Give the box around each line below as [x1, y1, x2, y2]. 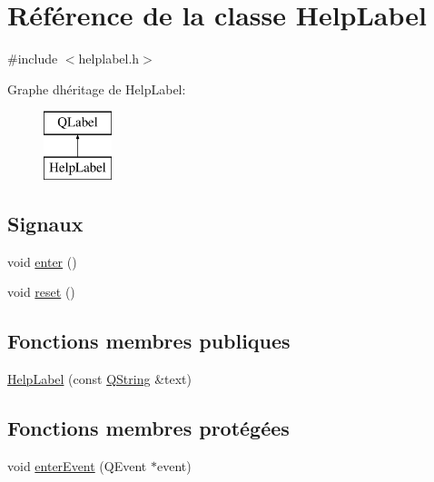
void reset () [7, 282, 75, 301]
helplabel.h [78, 49, 140, 68]
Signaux [7, 209, 84, 237]
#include [7, 49, 58, 68]
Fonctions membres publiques [7, 327, 291, 355]
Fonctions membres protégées [7, 414, 290, 442]
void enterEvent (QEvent [7, 456, 147, 475]
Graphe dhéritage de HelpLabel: [7, 79, 186, 98]
